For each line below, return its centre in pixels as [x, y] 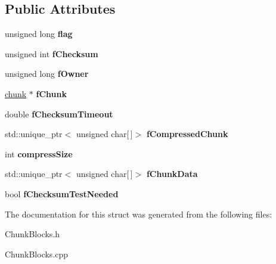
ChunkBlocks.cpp [37, 254]
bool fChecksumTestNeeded [62, 193]
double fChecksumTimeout [59, 114]
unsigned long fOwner [47, 74]
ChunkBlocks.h [32, 234]
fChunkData [172, 174]
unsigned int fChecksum [52, 53]
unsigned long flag [39, 34]
